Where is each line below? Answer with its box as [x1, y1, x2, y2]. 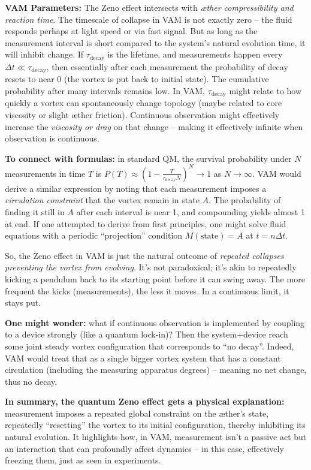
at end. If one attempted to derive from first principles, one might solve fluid [5, 217, 286, 230]
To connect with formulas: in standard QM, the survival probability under [5, 152, 292, 164]
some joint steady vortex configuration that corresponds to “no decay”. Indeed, [5, 339, 294, 352]
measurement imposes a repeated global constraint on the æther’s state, [5, 406, 269, 419]
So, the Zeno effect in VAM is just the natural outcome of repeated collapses [5, 249, 284, 261]
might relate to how [229, 84, 302, 97]
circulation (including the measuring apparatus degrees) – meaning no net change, [5, 363, 307, 376]
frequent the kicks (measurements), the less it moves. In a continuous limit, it [5, 284, 289, 297]
